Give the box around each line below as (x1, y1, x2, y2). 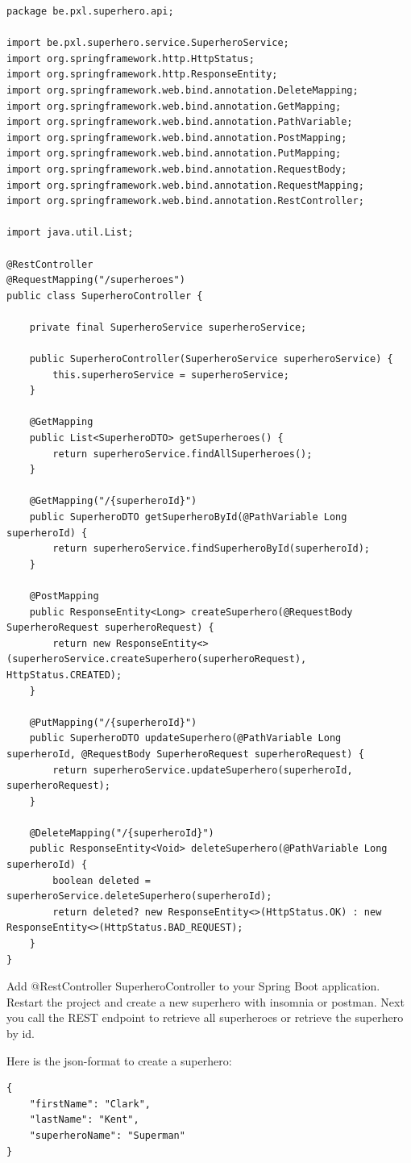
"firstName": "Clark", (29, 1098, 151, 1110)
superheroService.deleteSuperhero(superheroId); (6, 890, 272, 902)
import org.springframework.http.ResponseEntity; (6, 69, 278, 81)
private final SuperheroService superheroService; (29, 321, 307, 333)
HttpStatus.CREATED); (6, 669, 122, 681)
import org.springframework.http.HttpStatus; (6, 52, 255, 65)
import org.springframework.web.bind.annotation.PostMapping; (6, 131, 347, 144)
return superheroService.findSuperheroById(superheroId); (52, 543, 371, 555)
